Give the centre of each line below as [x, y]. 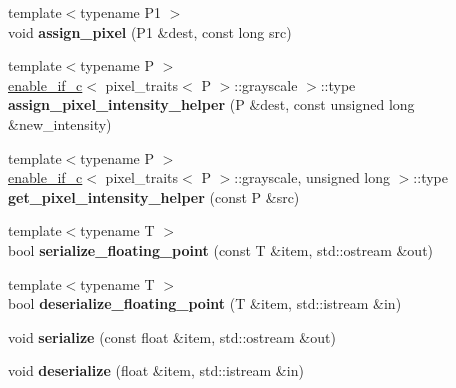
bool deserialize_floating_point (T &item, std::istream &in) [205, 303]
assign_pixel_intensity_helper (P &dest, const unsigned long [211, 104]
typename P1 [121, 12]
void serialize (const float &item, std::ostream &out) [172, 336]
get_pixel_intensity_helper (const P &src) [154, 196]
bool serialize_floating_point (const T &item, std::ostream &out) [221, 249]
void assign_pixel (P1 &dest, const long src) [150, 31]
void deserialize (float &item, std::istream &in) [156, 370]
